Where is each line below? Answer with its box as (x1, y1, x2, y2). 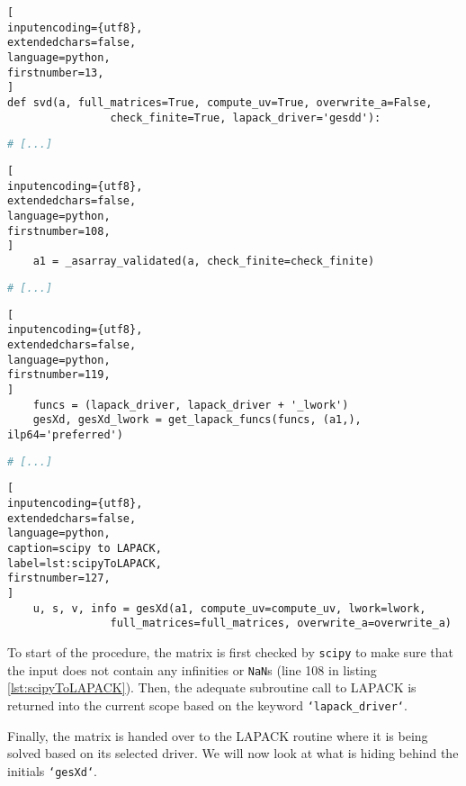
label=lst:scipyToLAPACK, (7, 556, 162, 570)
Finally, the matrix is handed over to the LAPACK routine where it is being (7, 726, 428, 745)
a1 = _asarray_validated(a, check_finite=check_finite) (32, 255, 375, 268)
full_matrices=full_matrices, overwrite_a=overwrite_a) (110, 617, 452, 630)
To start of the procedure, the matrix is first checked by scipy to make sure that (7, 642, 453, 661)
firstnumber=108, (7, 224, 111, 238)
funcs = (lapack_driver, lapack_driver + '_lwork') (32, 398, 349, 411)
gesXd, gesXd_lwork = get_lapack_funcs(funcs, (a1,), (32, 413, 362, 427)
